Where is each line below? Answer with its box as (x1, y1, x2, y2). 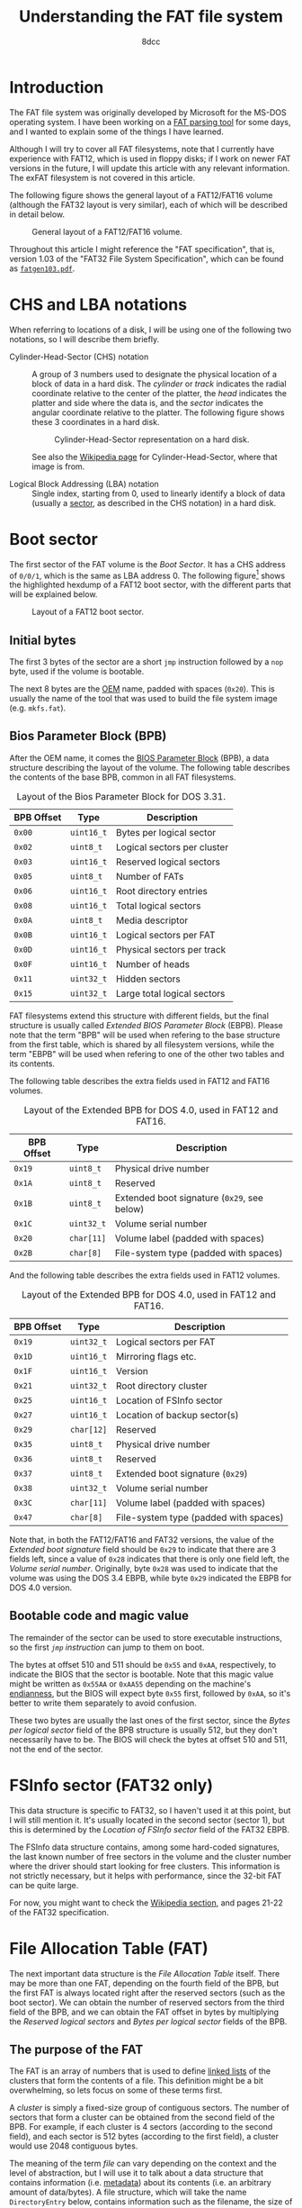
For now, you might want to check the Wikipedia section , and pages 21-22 (9, 1897, 283, 1908)
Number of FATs (115, 870, 184, 882)
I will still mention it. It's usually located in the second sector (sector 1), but (9, 1814, 285, 1825)
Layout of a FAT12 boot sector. (31, 606, 145, 618)
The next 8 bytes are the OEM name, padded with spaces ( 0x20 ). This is (9, 683, 276, 694)
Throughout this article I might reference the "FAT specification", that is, (9, 243, 275, 254)
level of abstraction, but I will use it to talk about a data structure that (9, 2167, 263, 2178)
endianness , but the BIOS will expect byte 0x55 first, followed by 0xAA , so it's (9, 1688, 291, 1698)
